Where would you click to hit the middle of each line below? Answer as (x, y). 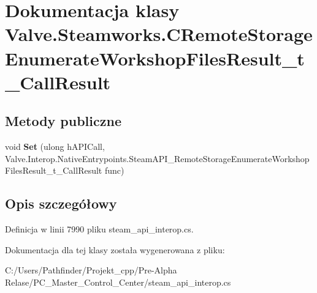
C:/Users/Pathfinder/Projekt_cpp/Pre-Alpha (91, 270)
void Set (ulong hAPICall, (55, 146)
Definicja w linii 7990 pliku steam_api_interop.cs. (99, 229)
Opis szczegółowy (61, 203)
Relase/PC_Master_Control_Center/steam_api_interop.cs (118, 282)
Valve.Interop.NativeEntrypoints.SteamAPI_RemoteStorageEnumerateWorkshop (157, 158)
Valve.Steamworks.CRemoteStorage (159, 34)
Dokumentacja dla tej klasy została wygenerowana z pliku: (115, 249)
